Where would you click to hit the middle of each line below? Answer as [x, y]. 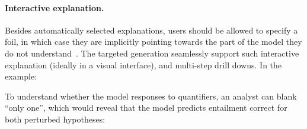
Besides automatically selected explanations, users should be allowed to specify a [151, 30]
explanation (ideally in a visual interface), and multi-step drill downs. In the [143, 64]
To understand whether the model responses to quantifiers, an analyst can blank [151, 96]
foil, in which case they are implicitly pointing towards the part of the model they [153, 42]
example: [21, 76]
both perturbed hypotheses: [55, 119]
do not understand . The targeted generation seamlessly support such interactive [152, 53]
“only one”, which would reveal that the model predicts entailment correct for [146, 107]
